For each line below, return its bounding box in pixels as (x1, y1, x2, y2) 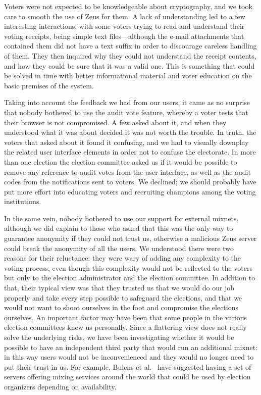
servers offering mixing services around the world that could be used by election (4, 371, 251, 382)
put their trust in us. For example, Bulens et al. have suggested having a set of (4, 361, 251, 372)
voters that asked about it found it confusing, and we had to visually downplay (4, 136, 249, 147)
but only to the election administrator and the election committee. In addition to (4, 272, 255, 283)
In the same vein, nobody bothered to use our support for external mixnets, (4, 213, 239, 223)
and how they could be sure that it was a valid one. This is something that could (4, 60, 255, 71)
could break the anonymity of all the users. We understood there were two (4, 242, 234, 253)
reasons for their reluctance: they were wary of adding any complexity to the (4, 253, 241, 263)
